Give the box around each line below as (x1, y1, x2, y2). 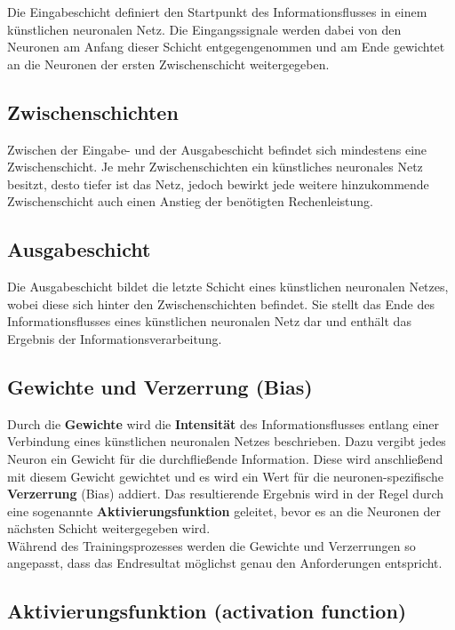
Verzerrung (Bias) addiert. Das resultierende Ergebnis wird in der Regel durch (7, 484, 444, 503)
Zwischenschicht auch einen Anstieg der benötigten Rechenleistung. (7, 192, 373, 211)
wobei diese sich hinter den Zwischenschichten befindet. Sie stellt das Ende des (7, 294, 435, 313)
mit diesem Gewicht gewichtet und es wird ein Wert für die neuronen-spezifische (7, 467, 443, 485)
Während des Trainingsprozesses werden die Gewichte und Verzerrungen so (7, 536, 416, 554)
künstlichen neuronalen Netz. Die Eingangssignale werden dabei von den (7, 20, 402, 38)
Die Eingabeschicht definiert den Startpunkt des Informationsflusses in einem (7, 3, 427, 20)
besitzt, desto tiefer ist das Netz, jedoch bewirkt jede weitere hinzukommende (7, 174, 429, 193)
